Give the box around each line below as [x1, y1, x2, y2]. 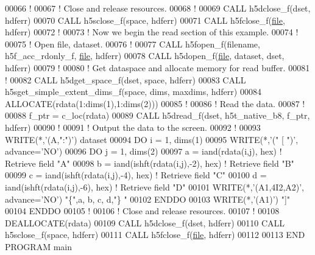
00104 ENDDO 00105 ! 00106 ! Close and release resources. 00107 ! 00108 [5, 204, 280, 217]
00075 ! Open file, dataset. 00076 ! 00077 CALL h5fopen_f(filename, [5, 37, 260, 50]
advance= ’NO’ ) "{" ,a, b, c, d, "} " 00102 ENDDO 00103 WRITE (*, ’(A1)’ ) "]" [5, 192, 291, 205]
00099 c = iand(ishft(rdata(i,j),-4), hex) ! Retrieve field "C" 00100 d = [5, 169, 267, 181]
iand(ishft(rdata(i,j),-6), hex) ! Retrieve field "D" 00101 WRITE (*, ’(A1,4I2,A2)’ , [5, 180, 305, 193]
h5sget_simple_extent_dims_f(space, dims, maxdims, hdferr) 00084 [5, 85, 261, 98]
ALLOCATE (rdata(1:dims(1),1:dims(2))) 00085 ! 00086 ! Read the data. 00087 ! [5, 97, 305, 110]
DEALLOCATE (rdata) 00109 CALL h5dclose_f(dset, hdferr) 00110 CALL [5, 216, 285, 229]
